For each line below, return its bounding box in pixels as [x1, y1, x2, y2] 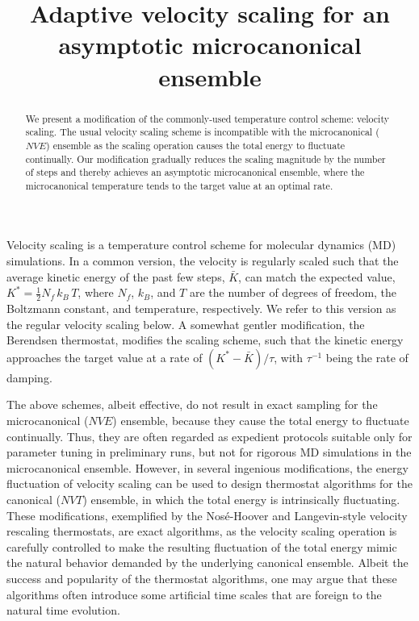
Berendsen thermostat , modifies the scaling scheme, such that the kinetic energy [6, 331, 404, 348]
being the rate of [325, 348, 409, 365]
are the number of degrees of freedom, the [189, 284, 397, 301]
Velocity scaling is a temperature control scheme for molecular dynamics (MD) [6, 236, 396, 253]
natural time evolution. [6, 602, 120, 619]
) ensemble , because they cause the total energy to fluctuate [112, 412, 409, 429]
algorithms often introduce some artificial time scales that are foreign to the [6, 586, 382, 602]
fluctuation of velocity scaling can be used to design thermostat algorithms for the [6, 475, 413, 492]
